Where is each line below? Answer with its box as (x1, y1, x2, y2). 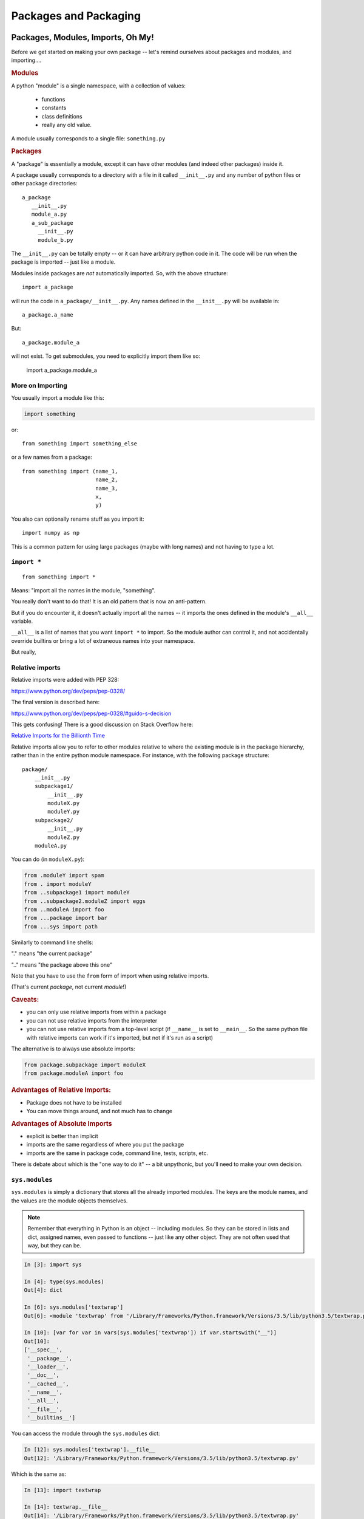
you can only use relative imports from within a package (26, 1009, 167, 1016)
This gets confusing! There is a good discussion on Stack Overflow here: (11, 721, 194, 728)
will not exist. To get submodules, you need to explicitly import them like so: (11, 352, 200, 360)
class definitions (41, 112, 83, 120)
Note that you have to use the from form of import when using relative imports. (11, 972, 209, 979)
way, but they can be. (27, 1242, 82, 1249)
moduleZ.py (47, 834, 80, 841)
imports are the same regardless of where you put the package (26, 1141, 184, 1148)
